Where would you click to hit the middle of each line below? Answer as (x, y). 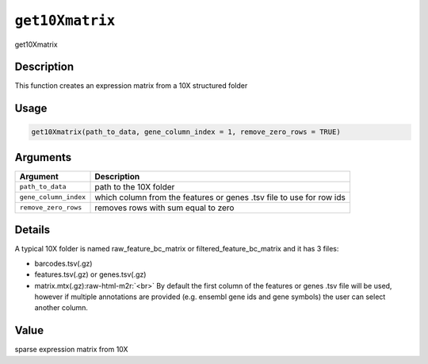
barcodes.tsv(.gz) (63, 263)
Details (32, 230)
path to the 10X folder (135, 186)
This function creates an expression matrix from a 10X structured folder (131, 86)
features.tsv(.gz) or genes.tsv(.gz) (90, 274)
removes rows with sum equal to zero (164, 208)
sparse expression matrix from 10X (71, 350)
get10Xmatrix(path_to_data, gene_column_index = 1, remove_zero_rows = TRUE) (186, 132)
